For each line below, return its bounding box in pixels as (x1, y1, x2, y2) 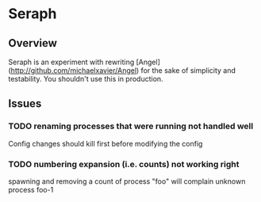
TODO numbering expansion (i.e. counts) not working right (8, 158, 240, 170)
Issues (8, 97, 42, 111)
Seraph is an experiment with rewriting (8, 57, 135, 67)
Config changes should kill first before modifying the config (8, 139, 203, 148)
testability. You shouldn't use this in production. (8, 74, 164, 83)
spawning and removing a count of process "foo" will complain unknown (8, 176, 246, 186)
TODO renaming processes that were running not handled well (8, 120, 254, 131)
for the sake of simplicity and (140, 66, 236, 75)
